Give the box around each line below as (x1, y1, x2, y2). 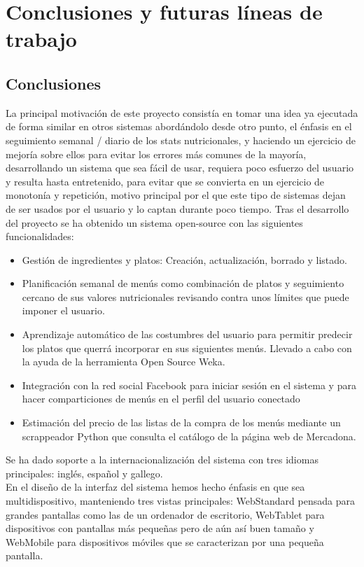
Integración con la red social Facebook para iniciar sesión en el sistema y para (22, 377, 356, 392)
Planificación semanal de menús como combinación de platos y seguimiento (22, 276, 344, 290)
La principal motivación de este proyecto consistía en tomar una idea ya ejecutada (6, 105, 358, 120)
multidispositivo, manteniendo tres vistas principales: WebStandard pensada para (6, 493, 355, 508)
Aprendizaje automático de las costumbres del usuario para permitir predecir (22, 327, 353, 342)
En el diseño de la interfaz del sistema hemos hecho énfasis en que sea (6, 479, 305, 494)
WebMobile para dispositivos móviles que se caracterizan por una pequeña (6, 534, 324, 549)
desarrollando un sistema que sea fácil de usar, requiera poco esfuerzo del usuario (6, 160, 354, 175)
